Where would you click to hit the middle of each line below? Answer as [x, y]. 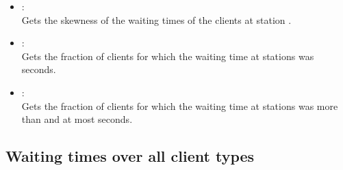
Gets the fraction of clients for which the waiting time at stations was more [180, 105]
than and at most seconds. [77, 119]
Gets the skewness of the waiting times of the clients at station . [156, 19]
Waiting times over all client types [130, 156]
